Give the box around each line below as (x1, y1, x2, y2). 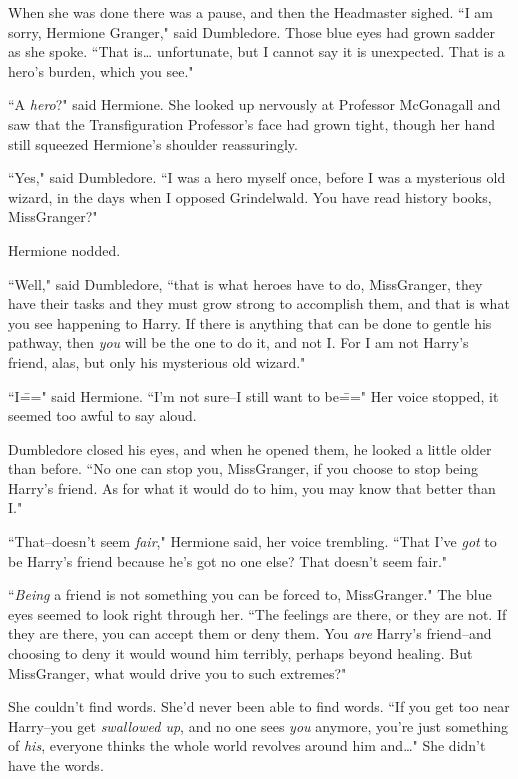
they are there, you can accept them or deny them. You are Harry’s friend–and (8, 623, 492, 644)
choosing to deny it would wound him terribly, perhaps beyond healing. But (8, 643, 473, 664)
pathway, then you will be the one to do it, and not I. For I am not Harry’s (8, 332, 469, 353)
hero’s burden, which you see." (8, 60, 194, 81)
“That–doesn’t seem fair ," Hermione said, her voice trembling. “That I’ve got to (8, 531, 497, 552)
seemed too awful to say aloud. (8, 405, 197, 426)
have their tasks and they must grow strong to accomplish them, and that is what (8, 293, 510, 314)
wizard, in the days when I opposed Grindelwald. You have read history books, (8, 186, 492, 207)
